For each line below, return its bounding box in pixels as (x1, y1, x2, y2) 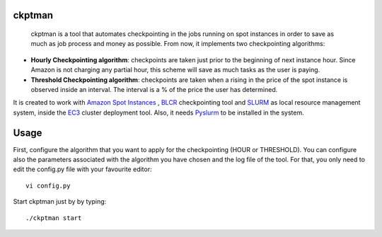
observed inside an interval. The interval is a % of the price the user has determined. (30, 85, 278, 93)
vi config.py (25, 181, 71, 190)
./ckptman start (25, 214, 82, 222)
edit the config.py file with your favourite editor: (13, 165, 152, 173)
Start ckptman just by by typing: (13, 197, 107, 206)
